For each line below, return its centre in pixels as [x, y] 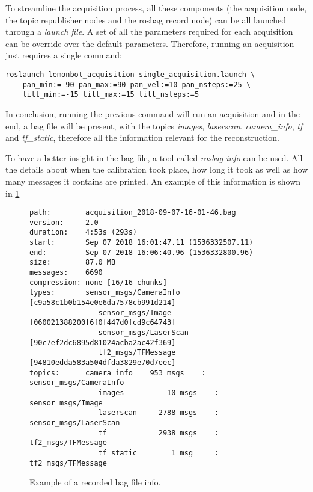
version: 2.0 [64, 222]
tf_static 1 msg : [158, 453]
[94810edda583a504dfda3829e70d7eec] [103, 362]
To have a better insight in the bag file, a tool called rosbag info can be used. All [154, 157]
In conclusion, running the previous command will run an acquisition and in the [153, 113]
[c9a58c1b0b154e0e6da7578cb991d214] [103, 303]
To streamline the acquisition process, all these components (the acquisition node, [156, 8]
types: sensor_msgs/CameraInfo [105, 293]
